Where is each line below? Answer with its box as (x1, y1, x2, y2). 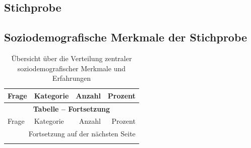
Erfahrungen (52, 73, 91, 83)
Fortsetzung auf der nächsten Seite (28, 128, 136, 139)
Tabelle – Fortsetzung (33, 103, 110, 114)
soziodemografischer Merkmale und (17, 63, 126, 73)
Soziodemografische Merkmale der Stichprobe (4, 29, 247, 45)
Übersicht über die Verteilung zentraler (11, 53, 132, 63)
